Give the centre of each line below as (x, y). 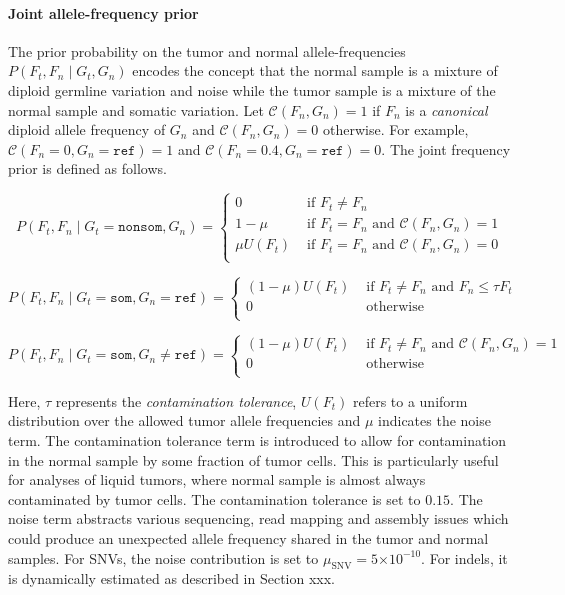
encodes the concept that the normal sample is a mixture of (315, 70)
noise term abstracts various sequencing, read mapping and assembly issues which (258, 518)
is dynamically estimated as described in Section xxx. (172, 578)
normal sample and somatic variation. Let (136, 109)
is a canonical (446, 109)
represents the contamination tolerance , (176, 400)
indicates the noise (434, 420)
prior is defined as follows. (87, 168)
